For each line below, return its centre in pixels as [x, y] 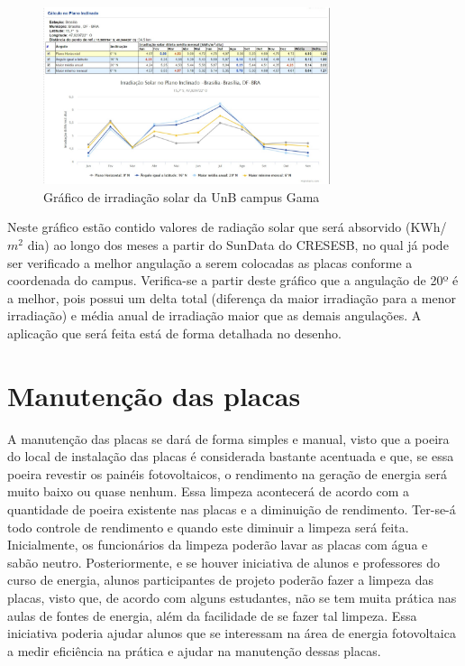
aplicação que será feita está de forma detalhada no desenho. [174, 333]
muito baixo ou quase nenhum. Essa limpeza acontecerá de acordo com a [209, 491]
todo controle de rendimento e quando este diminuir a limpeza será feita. [208, 527]
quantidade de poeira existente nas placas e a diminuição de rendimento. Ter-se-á [232, 509]
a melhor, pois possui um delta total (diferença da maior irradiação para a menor [232, 297]
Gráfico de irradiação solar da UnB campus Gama [182, 196]
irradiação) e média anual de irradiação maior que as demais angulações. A [214, 315]
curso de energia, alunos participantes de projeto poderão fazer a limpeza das [221, 580]
